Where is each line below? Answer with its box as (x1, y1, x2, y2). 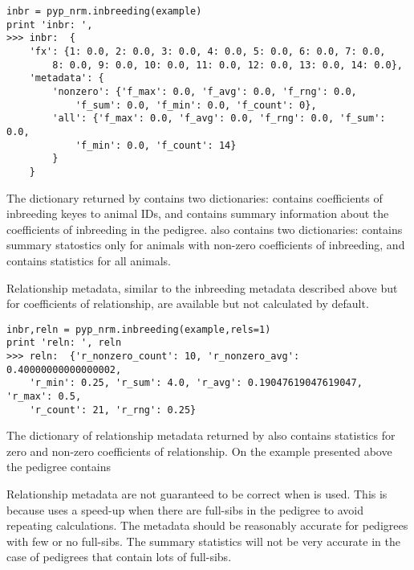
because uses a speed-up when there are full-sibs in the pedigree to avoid (6, 501, 364, 518)
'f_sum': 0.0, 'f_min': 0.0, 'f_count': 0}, (75, 99, 317, 111)
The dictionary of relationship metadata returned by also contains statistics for (6, 427, 396, 444)
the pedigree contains (6, 458, 112, 475)
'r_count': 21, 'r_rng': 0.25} (29, 404, 197, 416)
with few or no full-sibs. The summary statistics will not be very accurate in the (6, 532, 400, 549)
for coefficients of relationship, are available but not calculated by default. (6, 295, 369, 312)
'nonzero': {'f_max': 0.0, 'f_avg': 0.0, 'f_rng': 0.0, (52, 85, 357, 97)
